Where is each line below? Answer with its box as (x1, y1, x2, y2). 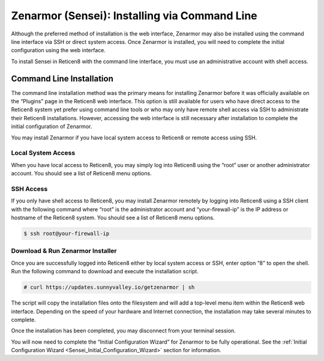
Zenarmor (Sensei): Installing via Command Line (11, 9, 257, 22)
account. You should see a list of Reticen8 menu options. (11, 170, 152, 177)
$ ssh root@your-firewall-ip (23, 230, 110, 237)
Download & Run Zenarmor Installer (11, 247, 117, 255)
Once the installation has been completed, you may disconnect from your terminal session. (11, 327, 236, 335)
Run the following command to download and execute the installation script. (11, 268, 199, 275)
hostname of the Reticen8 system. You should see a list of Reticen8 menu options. (11, 214, 215, 222)
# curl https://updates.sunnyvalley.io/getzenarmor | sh (23, 284, 195, 291)
